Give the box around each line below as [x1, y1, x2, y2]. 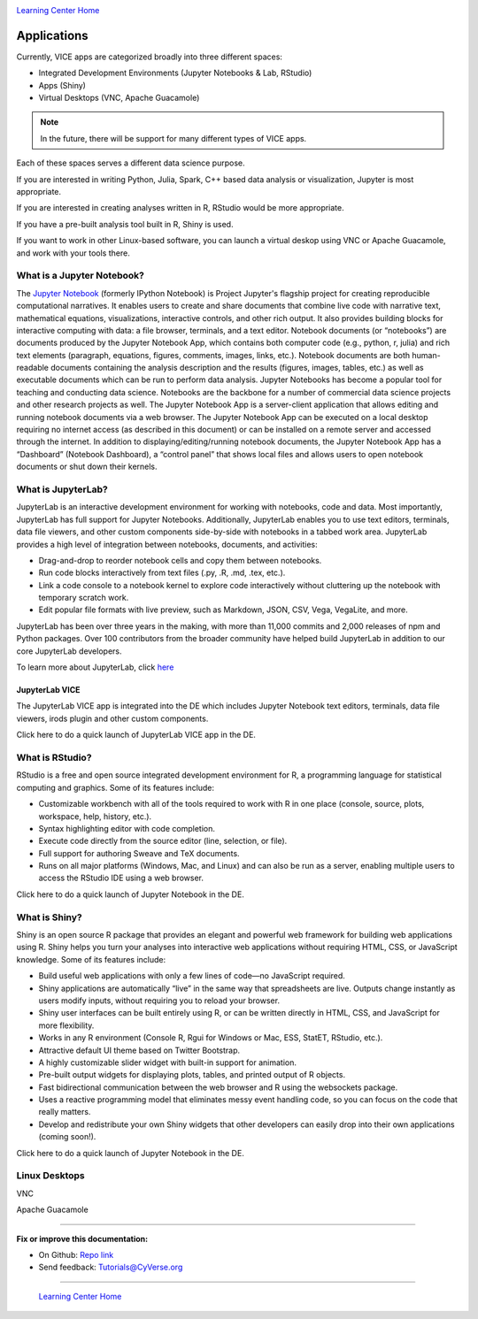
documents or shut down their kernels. [16, 461, 158, 472]
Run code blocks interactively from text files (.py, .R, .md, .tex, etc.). [38, 567, 286, 579]
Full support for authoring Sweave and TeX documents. [38, 847, 240, 858]
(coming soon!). [38, 1131, 96, 1142]
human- [412, 349, 442, 360]
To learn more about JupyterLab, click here [16, 662, 174, 672]
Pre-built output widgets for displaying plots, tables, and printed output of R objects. [38, 1070, 345, 1080]
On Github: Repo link [38, 1249, 114, 1260]
